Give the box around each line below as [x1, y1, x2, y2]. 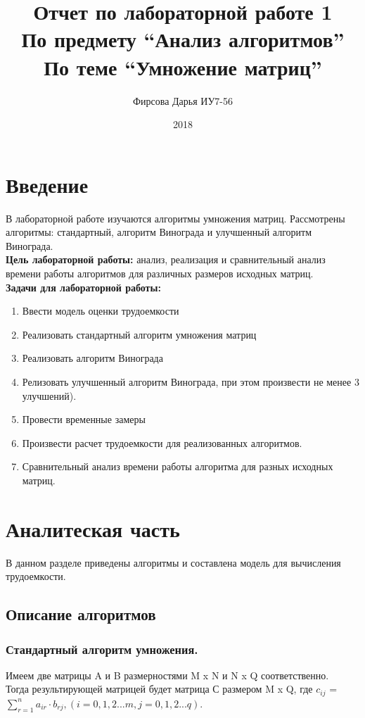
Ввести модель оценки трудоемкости [22, 303, 179, 318]
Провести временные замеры [22, 412, 146, 427]
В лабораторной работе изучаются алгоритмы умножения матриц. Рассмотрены [6, 210, 345, 225]
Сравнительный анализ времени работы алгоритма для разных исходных [22, 459, 333, 474]
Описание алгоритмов [6, 603, 156, 625]
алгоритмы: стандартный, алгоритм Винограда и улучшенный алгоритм [6, 225, 312, 239]
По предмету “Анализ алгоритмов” [21, 25, 345, 53]
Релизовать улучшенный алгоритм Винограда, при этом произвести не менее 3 [22, 374, 359, 389]
